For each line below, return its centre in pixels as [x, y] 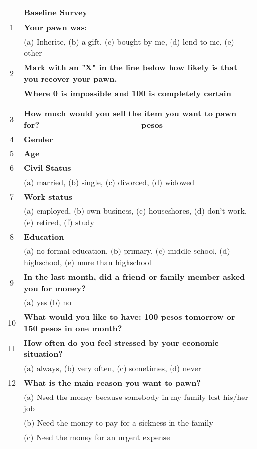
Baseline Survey [56, 12]
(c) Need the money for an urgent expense [97, 437]
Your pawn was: [55, 27]
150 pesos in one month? [73, 328]
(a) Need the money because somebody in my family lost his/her [136, 397]
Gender [39, 139]
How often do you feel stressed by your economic [121, 342]
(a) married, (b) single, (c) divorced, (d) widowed [109, 182]
